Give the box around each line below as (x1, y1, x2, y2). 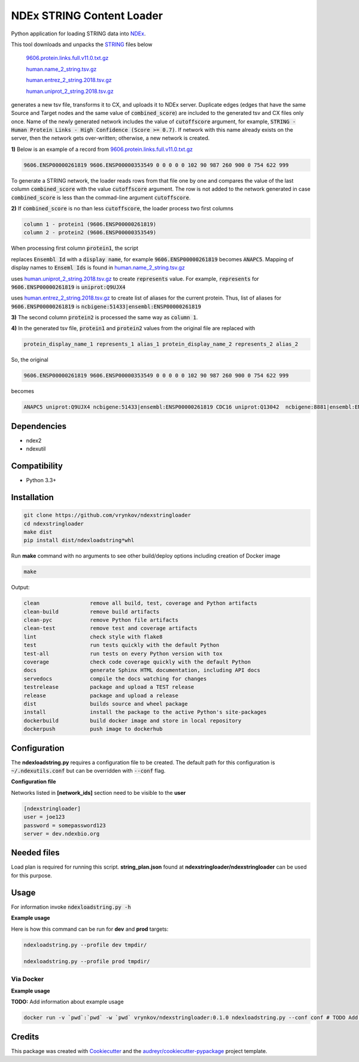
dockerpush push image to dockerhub (23, 725, 163, 733)
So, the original (11, 356, 48, 364)
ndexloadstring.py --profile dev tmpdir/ (23, 941, 147, 948)
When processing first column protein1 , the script (11, 244, 139, 252)
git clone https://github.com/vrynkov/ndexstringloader (23, 512, 191, 519)
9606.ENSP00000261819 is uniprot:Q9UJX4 (11, 283, 126, 291)
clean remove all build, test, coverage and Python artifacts (23, 600, 257, 607)
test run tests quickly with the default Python (23, 642, 220, 649)
